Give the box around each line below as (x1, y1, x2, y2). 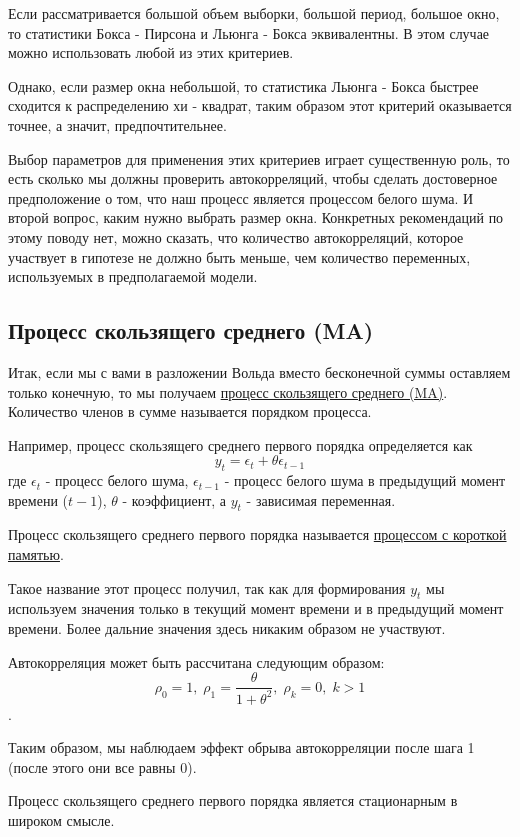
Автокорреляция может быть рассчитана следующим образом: (8, 651, 385, 672)
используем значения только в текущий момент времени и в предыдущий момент (8, 598, 504, 619)
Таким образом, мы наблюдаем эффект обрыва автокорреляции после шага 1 (8, 737, 475, 758)
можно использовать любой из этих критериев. (8, 42, 294, 63)
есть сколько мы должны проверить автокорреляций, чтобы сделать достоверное (8, 168, 498, 189)
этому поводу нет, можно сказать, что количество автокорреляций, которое (8, 226, 464, 247)
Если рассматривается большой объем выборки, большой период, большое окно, (8, 3, 500, 23)
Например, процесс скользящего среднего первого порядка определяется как (8, 434, 473, 455)
